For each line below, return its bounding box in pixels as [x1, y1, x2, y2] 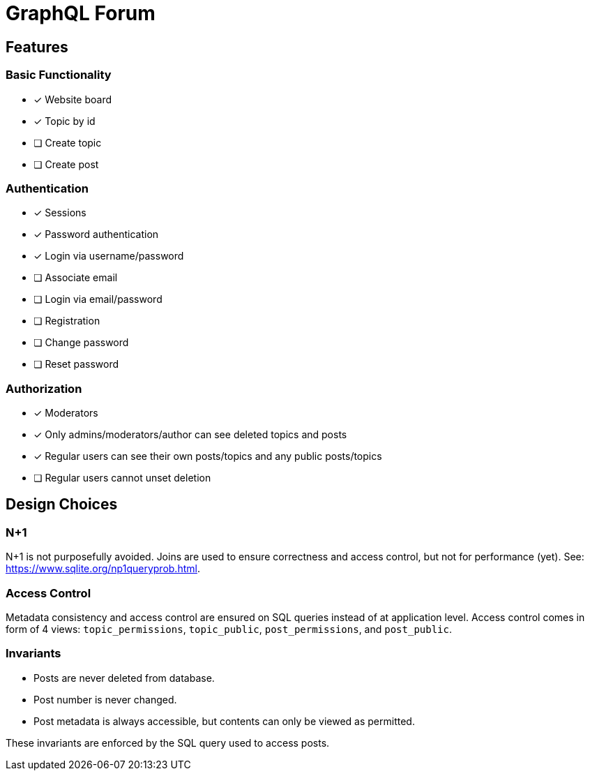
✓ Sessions [33, 207, 86, 219]
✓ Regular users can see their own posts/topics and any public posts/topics [33, 450, 382, 463]
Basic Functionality [6, 68, 112, 82]
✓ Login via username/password [33, 250, 184, 262]
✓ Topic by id [33, 114, 96, 127]
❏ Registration [33, 315, 100, 327]
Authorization [6, 381, 82, 396]
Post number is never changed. [33, 693, 177, 706]
